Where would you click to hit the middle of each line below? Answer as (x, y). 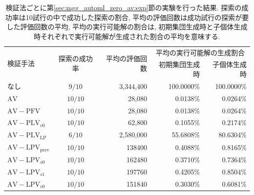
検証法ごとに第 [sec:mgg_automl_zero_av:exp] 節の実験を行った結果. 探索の (124, 7)
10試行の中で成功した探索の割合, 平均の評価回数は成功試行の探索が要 (137, 17)
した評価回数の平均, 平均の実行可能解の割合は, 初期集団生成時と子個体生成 (127, 27)
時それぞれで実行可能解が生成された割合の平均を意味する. (127, 36)
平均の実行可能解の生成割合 (201, 52)
